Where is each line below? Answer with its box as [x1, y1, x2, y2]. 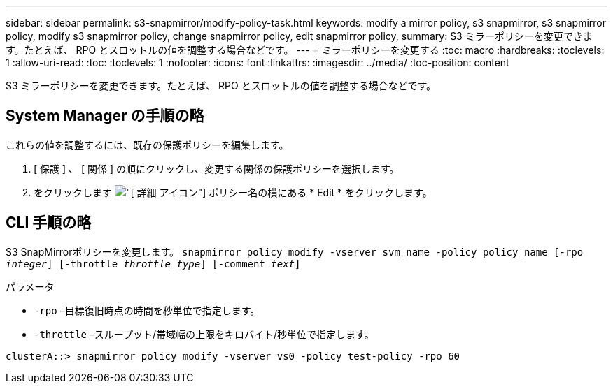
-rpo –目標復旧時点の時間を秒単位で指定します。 [34, 304, 260, 316]
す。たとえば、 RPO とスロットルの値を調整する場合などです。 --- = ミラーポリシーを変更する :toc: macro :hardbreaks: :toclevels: [6, 44, 605, 56]
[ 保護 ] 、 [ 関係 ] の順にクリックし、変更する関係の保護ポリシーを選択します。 [34, 162, 400, 175]
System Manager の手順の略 [6, 107, 204, 125]
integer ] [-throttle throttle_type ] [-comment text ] [6, 258, 301, 270]
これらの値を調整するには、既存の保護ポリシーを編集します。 [6, 138, 289, 151]
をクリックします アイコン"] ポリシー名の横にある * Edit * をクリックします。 [34, 186, 432, 198]
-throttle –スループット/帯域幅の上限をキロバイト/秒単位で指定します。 [34, 328, 374, 340]
